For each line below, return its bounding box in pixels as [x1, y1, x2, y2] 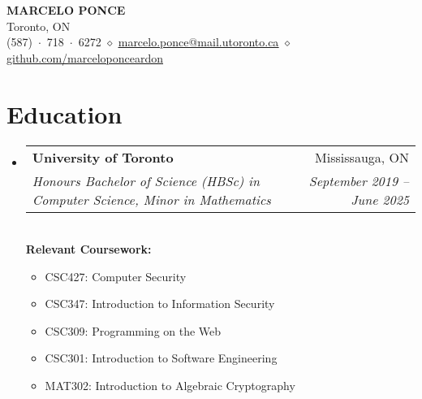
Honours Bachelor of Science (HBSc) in [32, 171, 261, 190]
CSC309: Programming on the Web [45, 322, 222, 339]
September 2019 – [308, 171, 409, 190]
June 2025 [351, 189, 409, 209]
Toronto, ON [6, 17, 71, 34]
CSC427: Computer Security [45, 267, 187, 284]
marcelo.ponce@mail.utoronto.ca [118, 33, 279, 50]
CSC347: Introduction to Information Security [45, 295, 275, 312]
